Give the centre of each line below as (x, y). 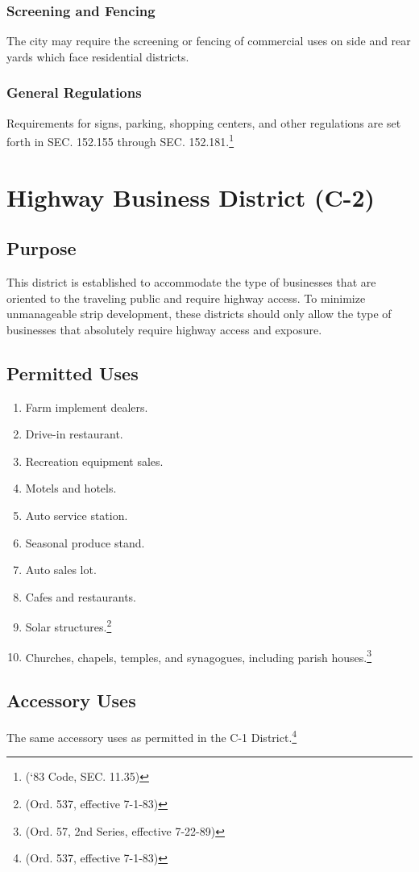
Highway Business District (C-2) (191, 197)
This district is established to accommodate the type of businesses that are (191, 282)
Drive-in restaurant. (74, 434)
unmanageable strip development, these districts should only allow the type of (199, 314)
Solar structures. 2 (68, 626)
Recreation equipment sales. (94, 461)
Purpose (41, 248)
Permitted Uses (73, 373)
